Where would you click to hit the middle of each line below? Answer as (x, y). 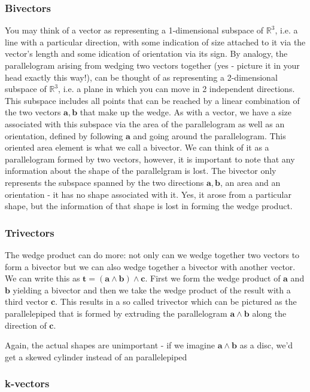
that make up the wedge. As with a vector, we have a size (186, 112)
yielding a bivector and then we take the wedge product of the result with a (152, 290)
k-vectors (27, 383)
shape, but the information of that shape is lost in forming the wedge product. (149, 206)
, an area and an (250, 182)
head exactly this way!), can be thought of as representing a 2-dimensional (141, 77)
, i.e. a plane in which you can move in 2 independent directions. (177, 89)
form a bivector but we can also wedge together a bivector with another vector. (150, 266)
